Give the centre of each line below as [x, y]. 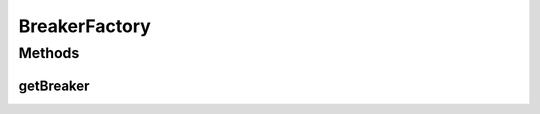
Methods [49, 53]
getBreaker [54, 85]
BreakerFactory [85, 26]
